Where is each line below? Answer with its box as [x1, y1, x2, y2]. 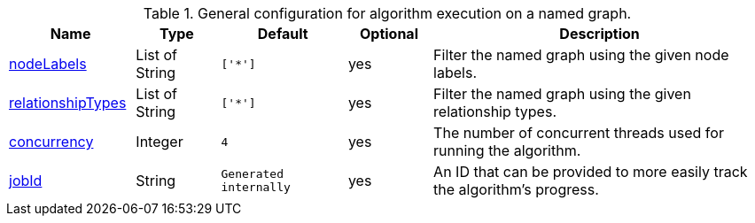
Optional [359, 25, 418, 42]
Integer [136, 133, 183, 150]
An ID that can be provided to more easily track [433, 163, 748, 181]
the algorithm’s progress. [433, 181, 599, 198]
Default [257, 25, 308, 42]
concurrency [9, 133, 94, 150]
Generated [221, 167, 284, 181]
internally [221, 181, 291, 194]
